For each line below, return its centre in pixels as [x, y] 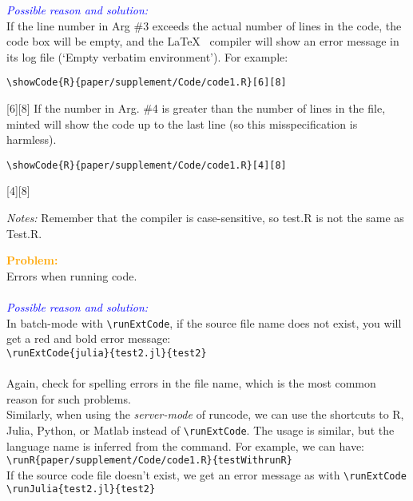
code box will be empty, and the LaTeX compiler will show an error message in [203, 41]
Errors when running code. [72, 275]
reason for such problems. [69, 398]
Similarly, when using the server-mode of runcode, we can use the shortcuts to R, [205, 414]
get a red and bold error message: [89, 338]
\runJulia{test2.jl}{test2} [81, 489]
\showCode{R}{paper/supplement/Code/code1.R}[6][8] [147, 83]
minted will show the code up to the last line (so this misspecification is [182, 123]
